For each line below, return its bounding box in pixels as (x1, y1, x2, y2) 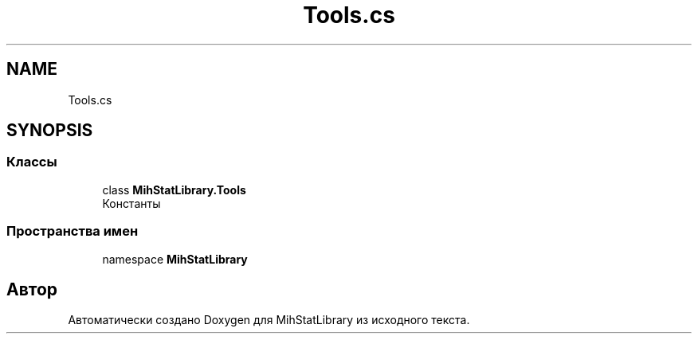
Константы (102, 196, 161, 210)
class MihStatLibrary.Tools (102, 182, 246, 197)
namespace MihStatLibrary (102, 252, 248, 266)
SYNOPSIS (6, 120, 93, 141)
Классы (6, 154, 57, 170)
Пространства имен (6, 223, 139, 240)
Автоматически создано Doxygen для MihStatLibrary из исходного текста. (68, 313, 470, 327)
